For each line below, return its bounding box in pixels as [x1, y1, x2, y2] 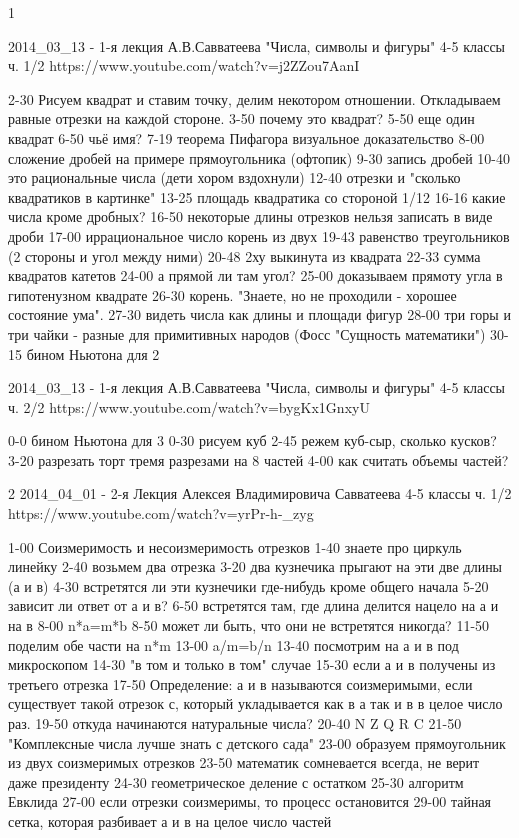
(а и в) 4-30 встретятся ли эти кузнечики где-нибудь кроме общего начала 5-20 [8, 575, 489, 596]
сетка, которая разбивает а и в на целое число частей [8, 810, 332, 831]
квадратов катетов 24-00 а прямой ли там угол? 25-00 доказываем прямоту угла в [8, 265, 503, 286]
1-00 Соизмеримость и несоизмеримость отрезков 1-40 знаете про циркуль [8, 536, 462, 557]
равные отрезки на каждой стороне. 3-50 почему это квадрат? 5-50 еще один [8, 108, 475, 129]
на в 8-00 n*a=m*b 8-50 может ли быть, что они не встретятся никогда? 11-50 [8, 615, 490, 636]
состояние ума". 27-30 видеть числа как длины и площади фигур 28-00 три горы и [8, 304, 511, 325]
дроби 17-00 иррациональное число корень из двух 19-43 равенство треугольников [8, 225, 510, 246]
